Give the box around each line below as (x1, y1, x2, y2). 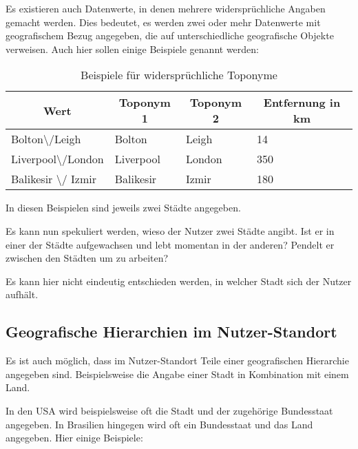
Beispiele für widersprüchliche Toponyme (81, 67, 277, 83)
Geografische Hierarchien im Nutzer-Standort (6, 321, 337, 342)
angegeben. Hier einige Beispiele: (6, 430, 143, 445)
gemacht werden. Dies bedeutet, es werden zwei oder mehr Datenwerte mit (6, 14, 321, 29)
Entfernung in (263, 94, 341, 111)
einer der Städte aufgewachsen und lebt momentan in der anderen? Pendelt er (6, 237, 335, 251)
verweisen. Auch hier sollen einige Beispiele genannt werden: (6, 41, 260, 56)
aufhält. (6, 287, 39, 302)
